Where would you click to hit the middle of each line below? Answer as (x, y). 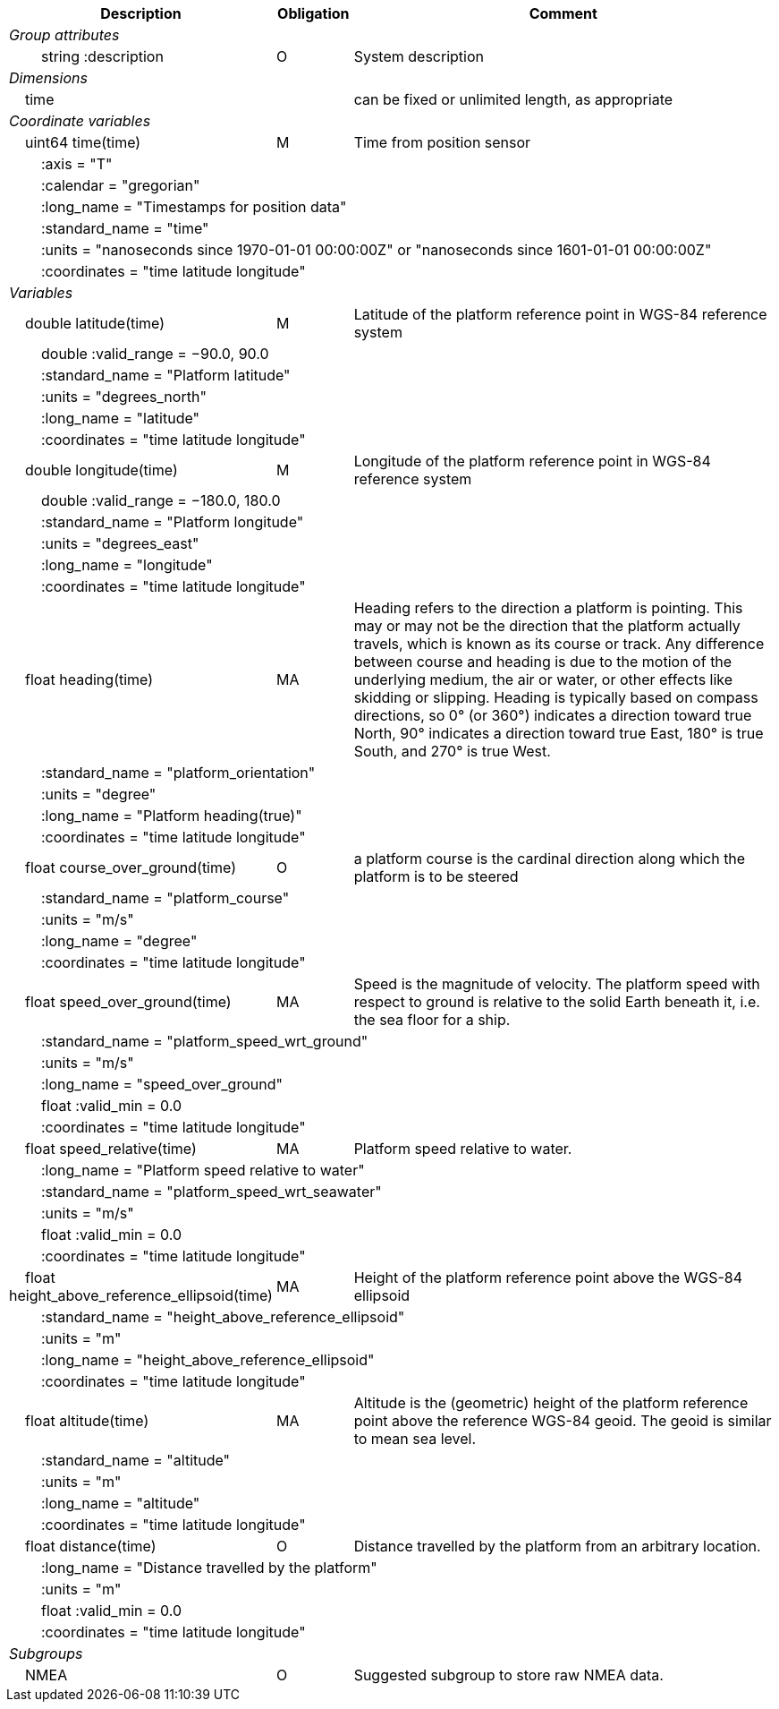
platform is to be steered (436, 876)
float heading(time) (89, 679)
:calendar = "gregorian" (121, 185)
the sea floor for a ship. (432, 1020)
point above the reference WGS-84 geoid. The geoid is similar (563, 1421)
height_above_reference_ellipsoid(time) (141, 1295)
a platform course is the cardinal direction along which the (550, 859)
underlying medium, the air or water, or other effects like (543, 679)
